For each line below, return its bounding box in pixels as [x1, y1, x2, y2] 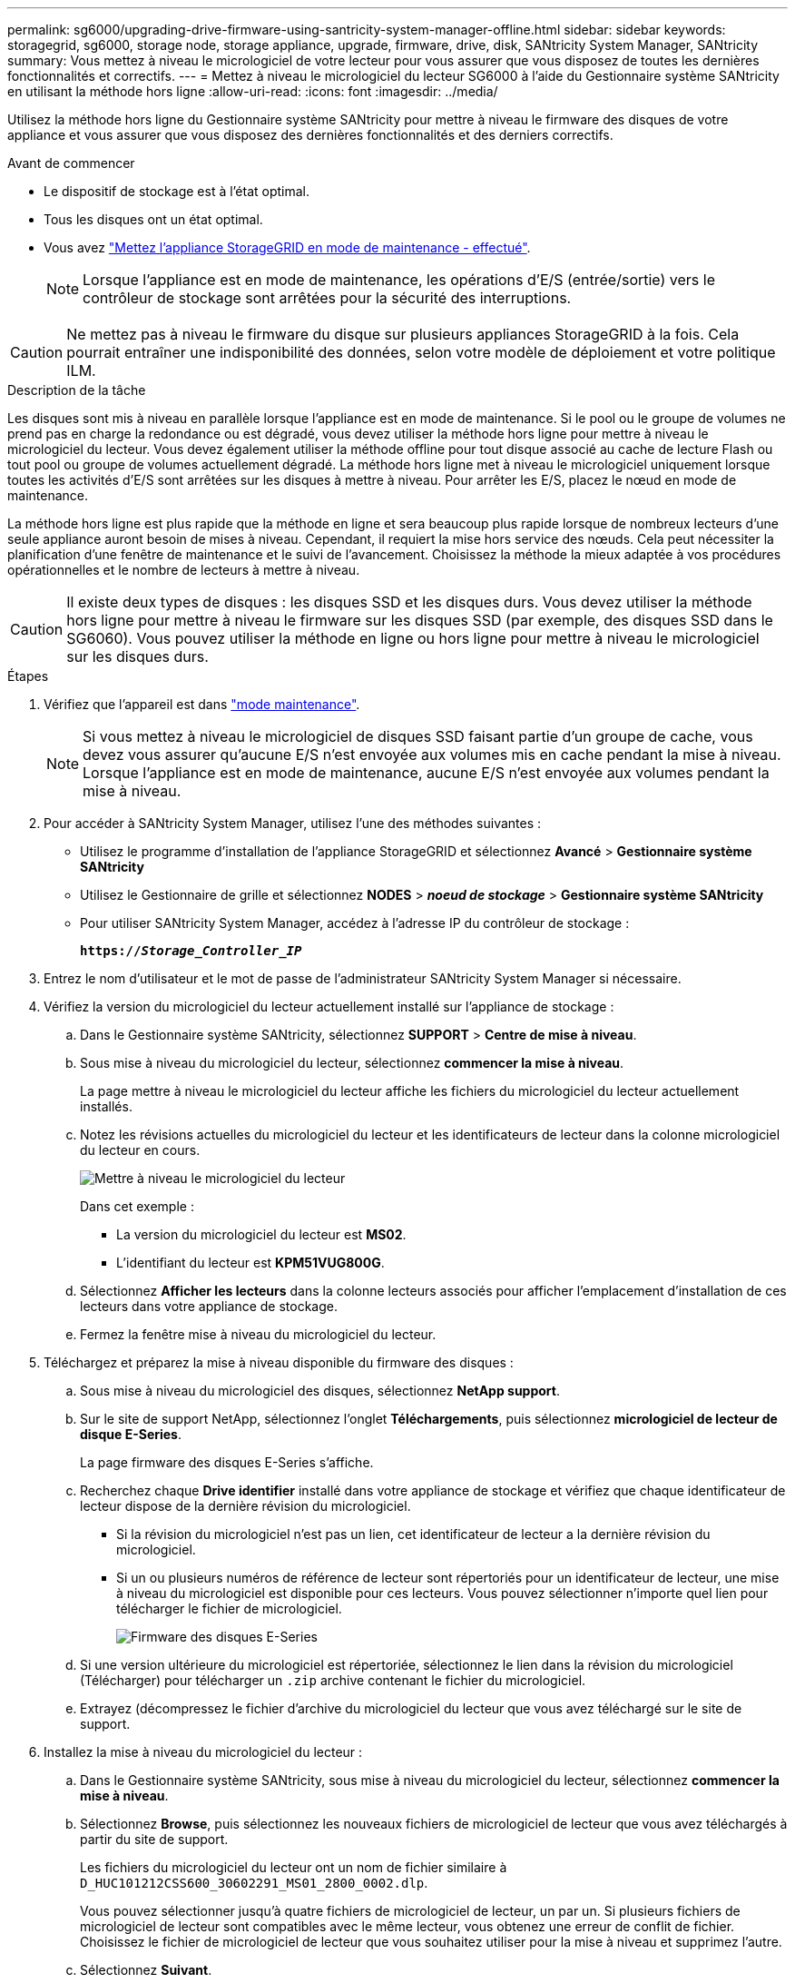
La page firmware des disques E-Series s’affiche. [80, 1455, 374, 1470]
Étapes [7, 668, 49, 684]
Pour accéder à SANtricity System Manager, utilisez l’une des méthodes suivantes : [44, 815, 542, 831]
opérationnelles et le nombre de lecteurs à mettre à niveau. [7, 562, 360, 577]
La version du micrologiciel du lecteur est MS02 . [116, 1227, 407, 1242]
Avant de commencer [7, 155, 135, 171]
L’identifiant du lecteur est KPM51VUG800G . [116, 1255, 385, 1270]
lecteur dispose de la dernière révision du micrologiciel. [80, 1498, 411, 1514]
